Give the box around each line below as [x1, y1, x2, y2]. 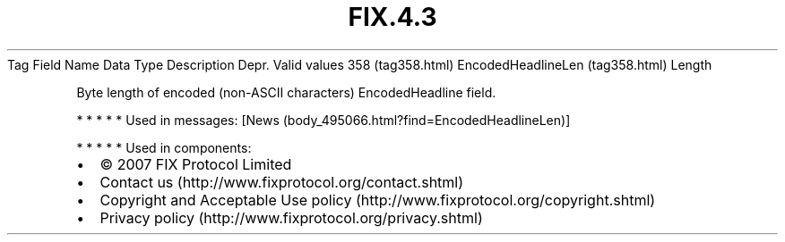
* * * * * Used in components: [76, 139, 252, 155]
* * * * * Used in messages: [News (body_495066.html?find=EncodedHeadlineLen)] [76, 112, 571, 128]
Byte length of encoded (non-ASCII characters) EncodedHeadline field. [76, 84, 496, 100]
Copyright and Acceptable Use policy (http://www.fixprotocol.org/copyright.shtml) [99, 190, 656, 209]
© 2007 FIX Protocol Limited [99, 154, 292, 173]
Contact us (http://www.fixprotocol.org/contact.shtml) [99, 172, 464, 191]
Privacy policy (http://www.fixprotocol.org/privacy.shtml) [99, 208, 483, 227]
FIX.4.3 [348, 2, 437, 32]
